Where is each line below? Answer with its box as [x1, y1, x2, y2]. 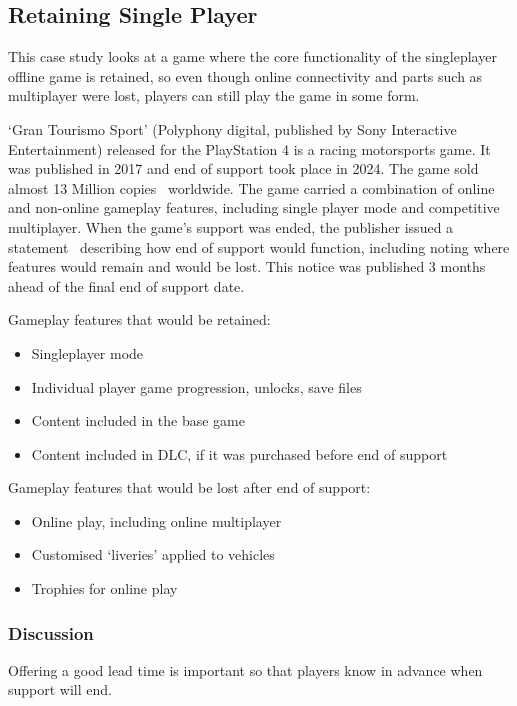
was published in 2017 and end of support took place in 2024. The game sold [8, 158, 479, 179]
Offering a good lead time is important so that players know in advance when [8, 659, 483, 680]
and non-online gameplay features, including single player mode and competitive [8, 197, 500, 218]
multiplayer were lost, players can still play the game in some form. [8, 85, 420, 106]
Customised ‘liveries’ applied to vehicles [31, 544, 275, 565]
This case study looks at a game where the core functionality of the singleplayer [8, 46, 497, 67]
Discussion [8, 620, 94, 645]
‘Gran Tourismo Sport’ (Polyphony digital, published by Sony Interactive [8, 118, 457, 139]
